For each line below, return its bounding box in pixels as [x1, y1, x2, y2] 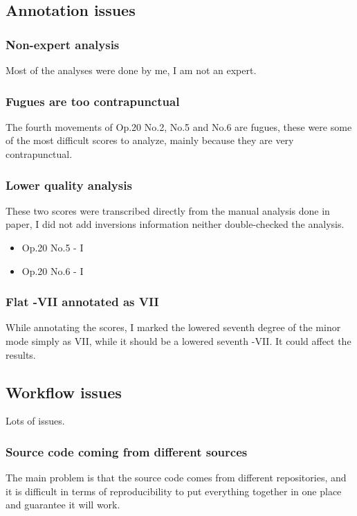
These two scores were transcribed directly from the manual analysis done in [6, 203, 330, 217]
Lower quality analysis [6, 176, 132, 193]
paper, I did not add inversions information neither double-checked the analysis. [6, 217, 345, 231]
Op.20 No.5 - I [21, 240, 84, 254]
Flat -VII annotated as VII [6, 293, 159, 310]
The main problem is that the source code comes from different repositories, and [6, 470, 347, 485]
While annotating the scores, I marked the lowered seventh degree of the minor [6, 320, 341, 335]
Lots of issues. [6, 413, 65, 428]
